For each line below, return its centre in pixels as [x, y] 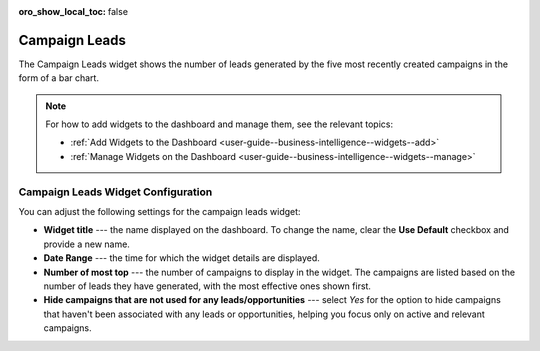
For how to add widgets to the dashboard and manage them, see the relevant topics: [219, 124]
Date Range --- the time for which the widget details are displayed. [181, 258]
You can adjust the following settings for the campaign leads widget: [159, 211]
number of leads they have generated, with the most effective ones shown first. [207, 286]
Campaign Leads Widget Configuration [115, 192]
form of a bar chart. [59, 78]
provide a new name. [86, 244]
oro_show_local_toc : [62, 11]
